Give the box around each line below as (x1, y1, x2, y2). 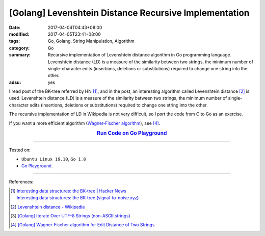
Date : (9, 25, 21, 30)
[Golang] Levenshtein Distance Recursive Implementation (9, 7, 250, 18)
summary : (9, 52, 31, 58)
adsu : (9, 79, 22, 85)
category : (9, 45, 30, 51)
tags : (9, 38, 20, 44)
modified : (9, 31, 29, 37)
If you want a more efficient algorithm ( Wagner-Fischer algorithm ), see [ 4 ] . (9, 120, 160, 126)
